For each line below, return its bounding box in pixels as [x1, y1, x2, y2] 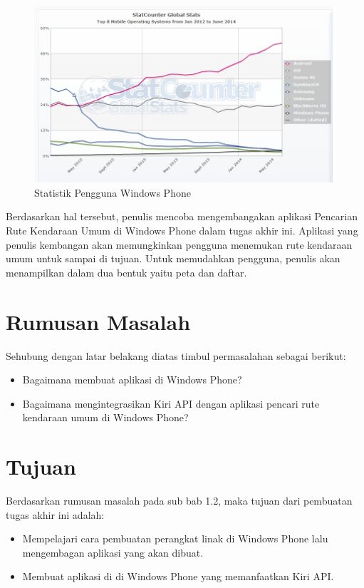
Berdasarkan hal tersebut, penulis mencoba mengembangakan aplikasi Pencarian [6, 209, 358, 224]
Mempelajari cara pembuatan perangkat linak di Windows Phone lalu [22, 531, 328, 546]
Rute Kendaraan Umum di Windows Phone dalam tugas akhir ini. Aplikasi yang [6, 223, 358, 238]
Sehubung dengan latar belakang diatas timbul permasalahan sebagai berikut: [6, 348, 346, 363]
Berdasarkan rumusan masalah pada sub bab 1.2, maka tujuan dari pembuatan [6, 493, 353, 508]
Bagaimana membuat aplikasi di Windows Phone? [22, 372, 242, 387]
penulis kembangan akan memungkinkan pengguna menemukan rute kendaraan [6, 237, 353, 252]
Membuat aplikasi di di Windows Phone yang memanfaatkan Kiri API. [22, 569, 334, 584]
